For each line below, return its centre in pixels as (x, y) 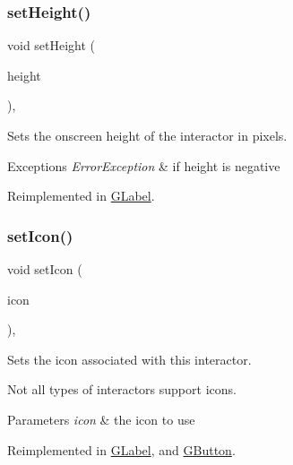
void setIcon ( (45, 269)
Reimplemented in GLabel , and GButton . (121, 449)
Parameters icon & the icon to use (101, 419)
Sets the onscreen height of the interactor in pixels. (147, 135)
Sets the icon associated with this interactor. (129, 359)
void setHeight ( (52, 45)
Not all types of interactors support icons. (122, 389)
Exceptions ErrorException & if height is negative (144, 165)
